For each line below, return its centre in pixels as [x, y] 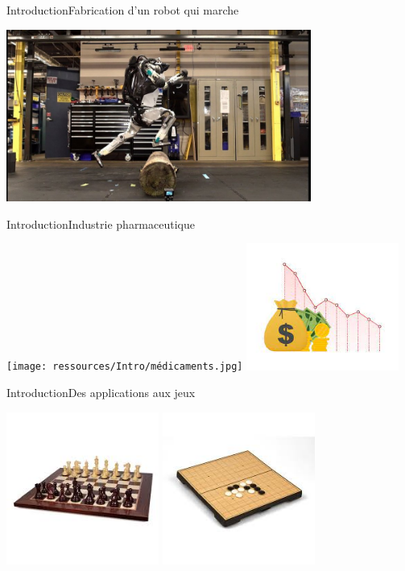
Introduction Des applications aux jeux [101, 393]
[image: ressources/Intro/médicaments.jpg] [125, 367]
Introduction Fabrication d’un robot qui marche [123, 10]
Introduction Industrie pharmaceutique [101, 223]
